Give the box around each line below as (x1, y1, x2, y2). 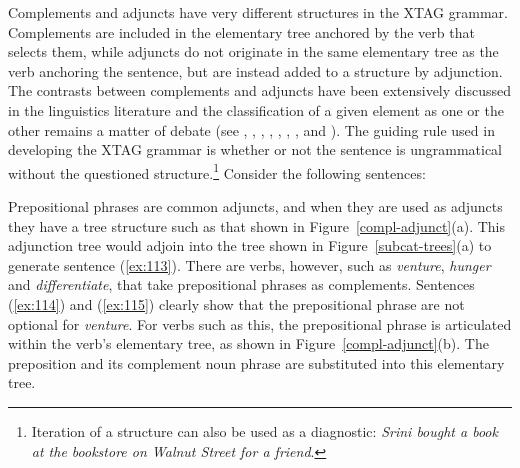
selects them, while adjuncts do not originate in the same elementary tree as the (8, 41, 499, 62)
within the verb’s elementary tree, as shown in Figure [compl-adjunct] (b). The (8, 333, 489, 354)
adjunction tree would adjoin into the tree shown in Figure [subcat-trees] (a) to (8, 235, 492, 256)
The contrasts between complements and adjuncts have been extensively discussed (8, 80, 512, 101)
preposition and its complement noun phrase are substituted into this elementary (8, 352, 505, 373)
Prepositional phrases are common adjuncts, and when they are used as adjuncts (8, 196, 503, 216)
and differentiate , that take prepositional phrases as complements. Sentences (8, 274, 475, 295)
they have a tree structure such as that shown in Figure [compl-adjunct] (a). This (8, 215, 505, 236)
